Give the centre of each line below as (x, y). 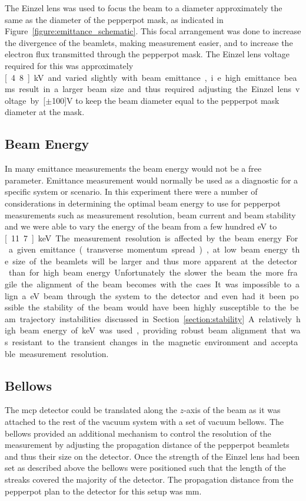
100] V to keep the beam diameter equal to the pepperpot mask (166, 100)
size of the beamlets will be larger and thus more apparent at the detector (155, 261)
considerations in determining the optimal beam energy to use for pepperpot (143, 203)
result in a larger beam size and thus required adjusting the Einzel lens (155, 89)
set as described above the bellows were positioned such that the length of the (145, 468)
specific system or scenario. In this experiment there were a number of (131, 191)
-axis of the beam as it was (232, 410)
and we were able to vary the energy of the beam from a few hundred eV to (141, 226)
